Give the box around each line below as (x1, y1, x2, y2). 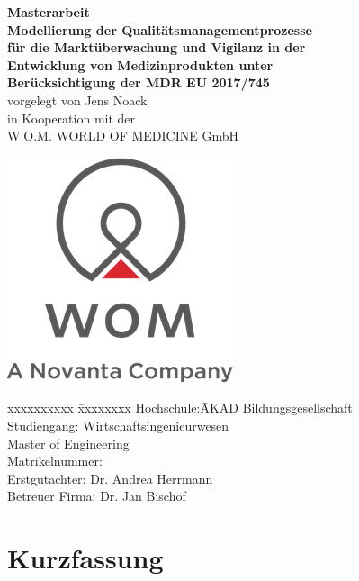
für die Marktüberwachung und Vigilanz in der (7, 38, 306, 57)
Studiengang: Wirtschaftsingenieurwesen (7, 415, 229, 434)
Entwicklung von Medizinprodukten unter (7, 55, 274, 74)
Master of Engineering (7, 433, 130, 452)
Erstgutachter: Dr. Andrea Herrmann (7, 468, 213, 487)
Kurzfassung (7, 540, 164, 576)
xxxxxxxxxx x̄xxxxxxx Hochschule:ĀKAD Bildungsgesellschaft (7, 398, 353, 417)
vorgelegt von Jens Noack (7, 90, 148, 109)
